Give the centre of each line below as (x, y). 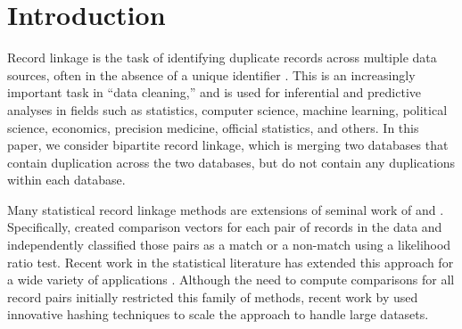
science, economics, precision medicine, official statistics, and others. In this (213, 127)
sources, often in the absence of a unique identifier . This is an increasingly (211, 74)
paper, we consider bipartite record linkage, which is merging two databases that (228, 145)
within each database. (66, 180)
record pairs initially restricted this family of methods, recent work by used (213, 296)
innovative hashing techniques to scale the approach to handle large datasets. (218, 314)
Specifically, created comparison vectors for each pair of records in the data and (225, 227)
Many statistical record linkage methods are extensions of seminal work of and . (226, 209)
